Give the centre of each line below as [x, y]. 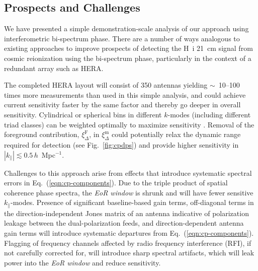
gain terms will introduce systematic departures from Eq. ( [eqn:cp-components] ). [129, 232]
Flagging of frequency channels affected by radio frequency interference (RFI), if [128, 243]
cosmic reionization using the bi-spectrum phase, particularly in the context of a [128, 58]
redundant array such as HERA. [54, 68]
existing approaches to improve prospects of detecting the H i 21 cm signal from [128, 48]
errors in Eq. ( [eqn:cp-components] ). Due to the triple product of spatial [116, 183]
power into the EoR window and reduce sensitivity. [82, 262]
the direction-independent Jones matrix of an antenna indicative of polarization [126, 213]
